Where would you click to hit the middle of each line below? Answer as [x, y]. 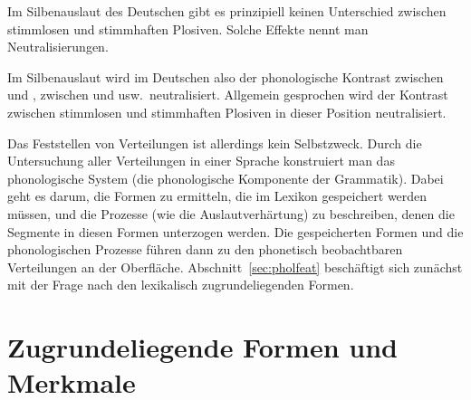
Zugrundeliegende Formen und [202, 347]
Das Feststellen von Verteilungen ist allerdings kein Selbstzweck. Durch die [215, 143]
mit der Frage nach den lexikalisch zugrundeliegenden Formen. [181, 285]
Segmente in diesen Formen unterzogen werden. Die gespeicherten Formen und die [235, 231]
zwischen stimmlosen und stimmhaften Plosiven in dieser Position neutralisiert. [227, 112]
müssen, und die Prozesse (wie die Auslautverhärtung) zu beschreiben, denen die [231, 213]
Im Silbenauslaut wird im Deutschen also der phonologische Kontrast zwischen [226, 76]
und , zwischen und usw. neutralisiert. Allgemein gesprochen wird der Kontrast [228, 95]
